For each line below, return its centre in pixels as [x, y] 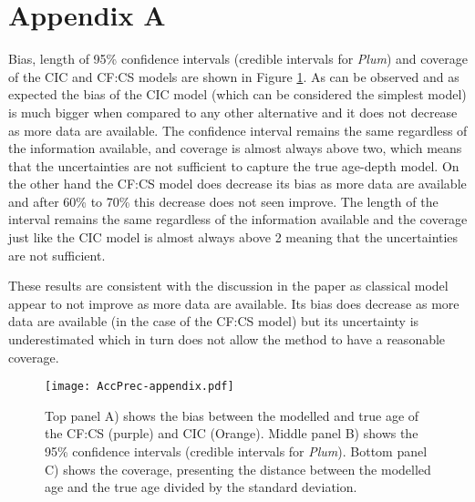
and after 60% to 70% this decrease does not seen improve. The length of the [223, 201]
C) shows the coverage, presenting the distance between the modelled [238, 469]
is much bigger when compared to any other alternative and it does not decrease [233, 112]
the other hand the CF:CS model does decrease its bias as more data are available [237, 184]
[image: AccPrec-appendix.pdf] [139, 387]
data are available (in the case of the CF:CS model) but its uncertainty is [214, 321]
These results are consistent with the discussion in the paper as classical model [228, 286]
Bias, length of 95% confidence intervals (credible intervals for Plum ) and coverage [238, 59]
